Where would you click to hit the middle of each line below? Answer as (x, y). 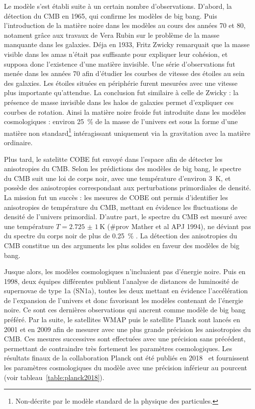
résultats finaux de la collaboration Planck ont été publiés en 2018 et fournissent (127, 358)
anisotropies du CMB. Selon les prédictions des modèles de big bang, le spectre (123, 168)
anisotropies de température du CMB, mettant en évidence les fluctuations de (121, 207)
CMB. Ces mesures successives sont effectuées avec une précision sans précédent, (125, 339)
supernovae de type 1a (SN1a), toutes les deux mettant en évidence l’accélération (126, 291)
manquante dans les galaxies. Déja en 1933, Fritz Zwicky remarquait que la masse (127, 44)
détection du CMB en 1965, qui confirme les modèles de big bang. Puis (111, 15)
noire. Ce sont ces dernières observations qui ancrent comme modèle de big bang (125, 310)
